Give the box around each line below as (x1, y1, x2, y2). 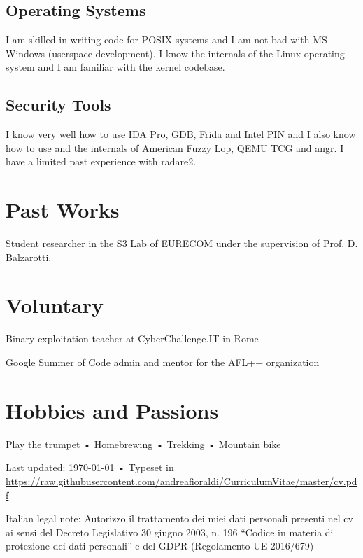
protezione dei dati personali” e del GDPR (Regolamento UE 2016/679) (6, 538, 314, 553)
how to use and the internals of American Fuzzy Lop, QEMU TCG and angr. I (6, 140, 344, 155)
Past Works (6, 195, 120, 224)
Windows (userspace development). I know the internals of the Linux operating (6, 46, 345, 60)
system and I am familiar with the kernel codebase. (6, 60, 225, 74)
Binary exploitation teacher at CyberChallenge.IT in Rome (6, 331, 259, 346)
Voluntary (6, 291, 104, 319)
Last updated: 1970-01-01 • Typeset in (6, 460, 174, 475)
